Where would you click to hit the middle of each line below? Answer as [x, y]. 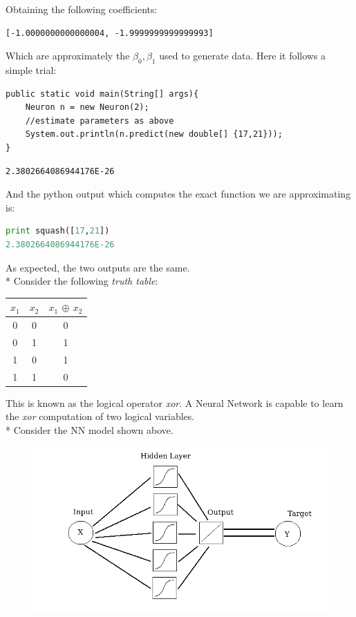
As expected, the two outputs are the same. [98, 267]
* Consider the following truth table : [82, 281]
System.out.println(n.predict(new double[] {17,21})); [154, 134]
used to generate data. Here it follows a [243, 56]
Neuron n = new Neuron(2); [87, 107]
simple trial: [31, 69]
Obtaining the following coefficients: [82, 9]
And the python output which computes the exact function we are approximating [178, 194]
